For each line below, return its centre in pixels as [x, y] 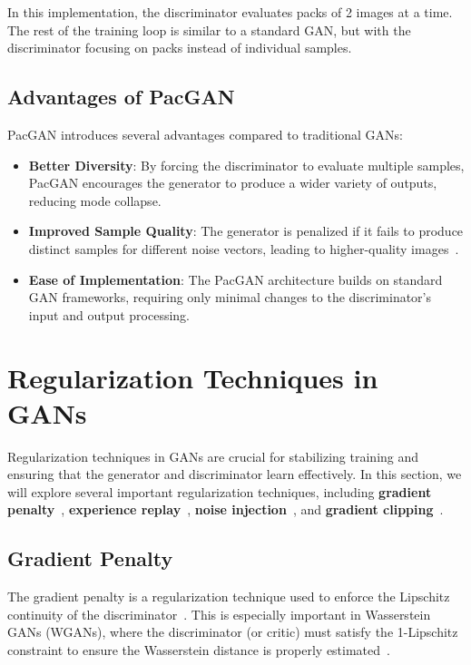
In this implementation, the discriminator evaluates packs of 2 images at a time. [230, 12]
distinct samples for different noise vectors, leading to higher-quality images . [244, 248]
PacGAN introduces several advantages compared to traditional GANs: [206, 134]
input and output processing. [109, 314]
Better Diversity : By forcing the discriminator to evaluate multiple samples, [246, 165]
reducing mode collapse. [95, 200]
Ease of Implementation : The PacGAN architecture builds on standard [235, 279]
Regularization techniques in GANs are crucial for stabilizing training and [213, 456]
